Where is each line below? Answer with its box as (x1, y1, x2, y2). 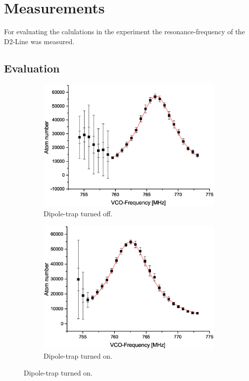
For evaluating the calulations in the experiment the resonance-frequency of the (4, 26, 245, 37)
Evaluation (4, 60, 60, 75)
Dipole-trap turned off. (44, 208, 113, 218)
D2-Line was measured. (4, 36, 75, 46)
